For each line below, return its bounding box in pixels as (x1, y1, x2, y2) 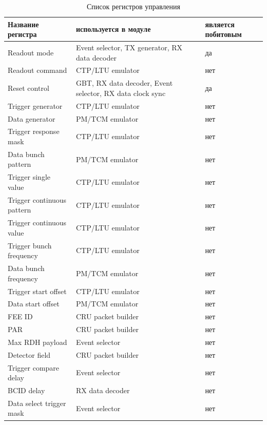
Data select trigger (8, 397, 66, 408)
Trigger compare (8, 362, 60, 373)
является (205, 18, 235, 29)
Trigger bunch (8, 240, 52, 250)
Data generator (8, 113, 55, 124)
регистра (8, 29, 37, 40)
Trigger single (8, 171, 50, 182)
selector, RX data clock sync (75, 87, 166, 98)
